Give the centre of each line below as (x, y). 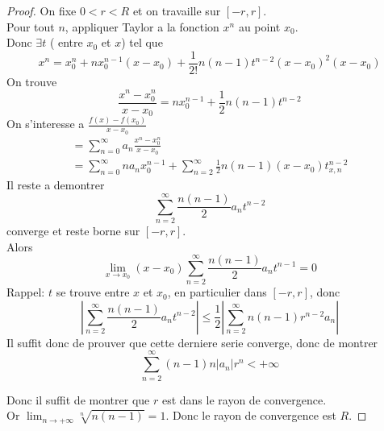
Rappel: (26, 292)
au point (259, 26)
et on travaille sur (177, 10)
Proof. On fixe (42, 10)
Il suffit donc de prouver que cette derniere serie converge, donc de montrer (192, 342)
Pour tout (31, 26)
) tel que (142, 42)
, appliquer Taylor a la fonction (142, 26)
